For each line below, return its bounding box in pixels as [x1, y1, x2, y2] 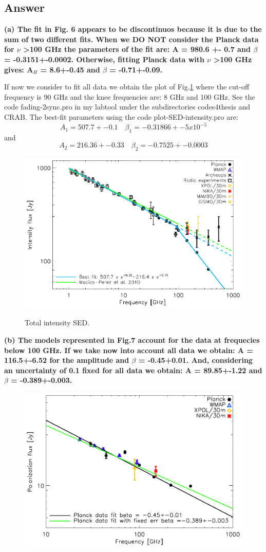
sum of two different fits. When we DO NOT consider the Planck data [4, 33, 259, 44]
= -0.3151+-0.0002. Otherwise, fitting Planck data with [4, 53, 204, 64]
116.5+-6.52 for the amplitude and [4, 355, 129, 365]
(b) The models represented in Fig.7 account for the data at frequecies [4, 334, 260, 345]
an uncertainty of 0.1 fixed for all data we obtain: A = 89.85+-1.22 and [4, 364, 262, 375]
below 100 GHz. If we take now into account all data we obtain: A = [4, 344, 253, 355]
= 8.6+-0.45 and [40, 64, 100, 75]
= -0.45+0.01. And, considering [138, 355, 253, 365]
